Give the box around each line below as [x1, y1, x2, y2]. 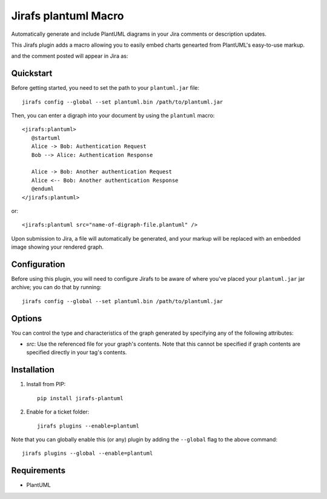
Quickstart [11, 69, 53, 79]
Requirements [11, 466, 66, 476]
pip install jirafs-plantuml [37, 395, 124, 401]
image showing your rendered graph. [11, 243, 104, 251]
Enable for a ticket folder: [26, 408, 90, 415]
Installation [11, 364, 54, 375]
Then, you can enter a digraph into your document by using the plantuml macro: [11, 112, 215, 119]
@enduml [31, 186, 54, 192]
